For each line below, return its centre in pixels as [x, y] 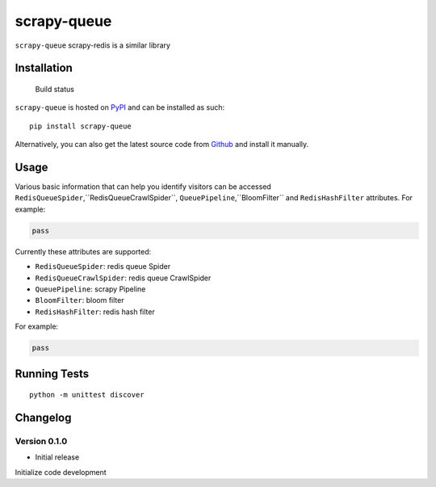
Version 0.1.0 [41, 441]
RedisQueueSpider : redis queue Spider [103, 267]
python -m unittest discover [87, 395]
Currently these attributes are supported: [83, 251]
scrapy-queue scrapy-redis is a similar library [93, 45]
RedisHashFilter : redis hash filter [95, 312]
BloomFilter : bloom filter [80, 300]
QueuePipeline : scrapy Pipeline [90, 289]
